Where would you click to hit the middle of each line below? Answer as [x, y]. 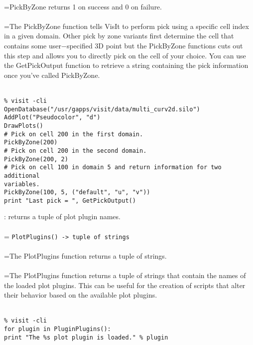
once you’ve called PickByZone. [52, 75]
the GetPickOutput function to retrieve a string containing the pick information [126, 65]
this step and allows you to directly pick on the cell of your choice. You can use [125, 55]
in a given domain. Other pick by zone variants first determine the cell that [119, 36]
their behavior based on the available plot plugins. [81, 295]
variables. [22, 184]
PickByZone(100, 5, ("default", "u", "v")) [77, 192]
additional [22, 175]
